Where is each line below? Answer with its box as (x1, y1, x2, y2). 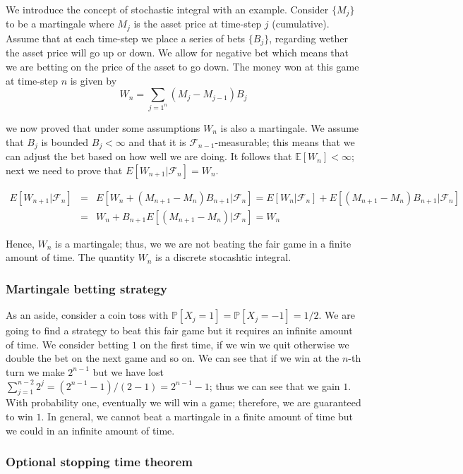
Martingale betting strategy (6, 279, 167, 297)
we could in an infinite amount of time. (6, 423, 175, 437)
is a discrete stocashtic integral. (155, 250, 291, 265)
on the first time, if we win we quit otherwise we (140, 336, 349, 351)
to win (6, 408, 33, 423)
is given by (70, 73, 117, 87)
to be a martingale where (6, 16, 114, 31)
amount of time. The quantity (6, 250, 135, 265)
